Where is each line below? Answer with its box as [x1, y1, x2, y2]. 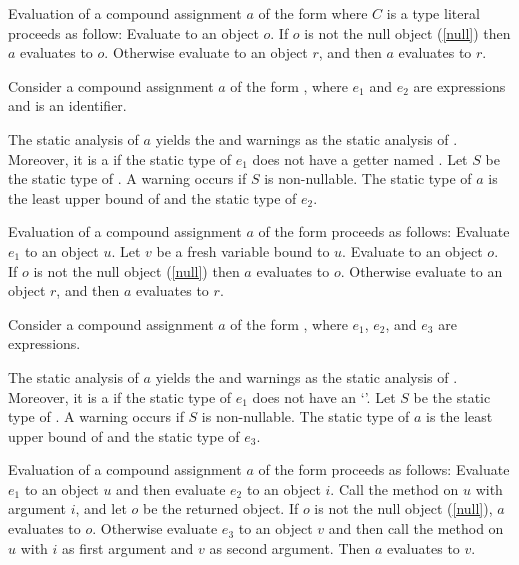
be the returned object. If [142, 498, 299, 519]
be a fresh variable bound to [156, 240, 330, 261]
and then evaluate [116, 478, 226, 499]
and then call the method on [328, 518, 504, 539]
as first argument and [62, 537, 194, 558]
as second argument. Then [209, 537, 371, 558]
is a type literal [386, 3, 480, 23]
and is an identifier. [8, 95, 127, 116]
